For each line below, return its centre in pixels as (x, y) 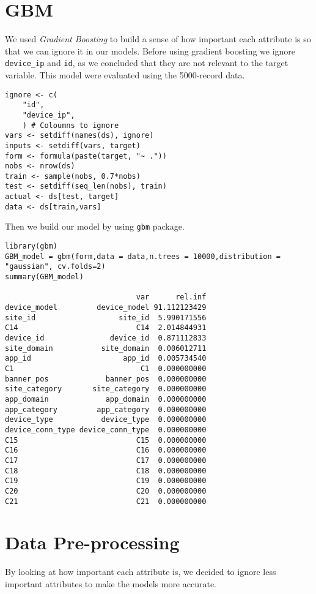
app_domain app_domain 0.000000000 (106, 399)
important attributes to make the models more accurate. (111, 583)
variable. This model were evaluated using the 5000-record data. (125, 74)
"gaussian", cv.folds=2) (55, 267)
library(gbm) (31, 246)
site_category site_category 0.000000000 (106, 389)
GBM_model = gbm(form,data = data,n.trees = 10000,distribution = (143, 256)
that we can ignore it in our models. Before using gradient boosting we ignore (150, 51)
